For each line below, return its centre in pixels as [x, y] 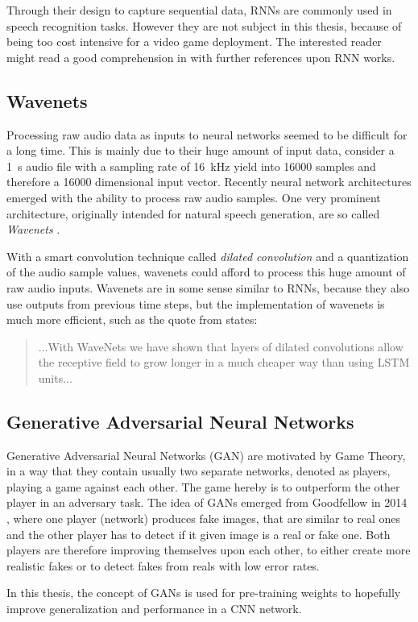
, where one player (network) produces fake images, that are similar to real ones [203, 518]
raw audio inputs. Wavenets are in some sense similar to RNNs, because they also [208, 287]
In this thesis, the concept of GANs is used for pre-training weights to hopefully [204, 593]
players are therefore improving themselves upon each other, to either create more [209, 550]
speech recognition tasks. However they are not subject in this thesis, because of [204, 25]
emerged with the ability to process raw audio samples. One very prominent [194, 197]
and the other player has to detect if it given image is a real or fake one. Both [199, 534]
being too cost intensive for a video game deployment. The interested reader [194, 41]
